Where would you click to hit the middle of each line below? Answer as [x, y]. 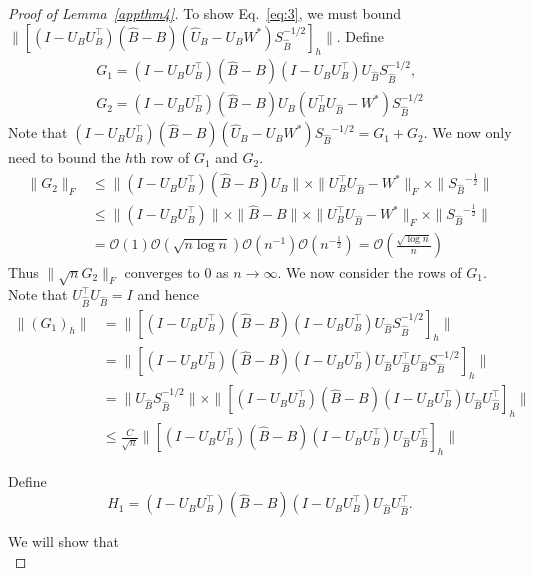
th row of [161, 157]
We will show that [63, 541]
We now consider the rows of [373, 271]
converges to [162, 271]
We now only [472, 132]
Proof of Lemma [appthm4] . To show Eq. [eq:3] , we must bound [204, 13]
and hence [168, 294]
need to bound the [64, 157]
